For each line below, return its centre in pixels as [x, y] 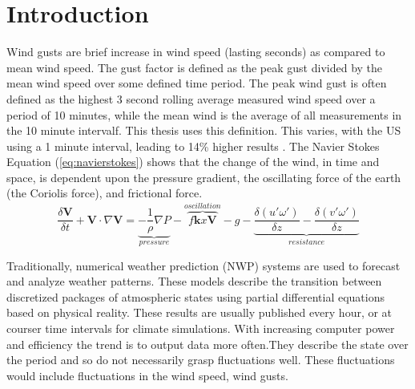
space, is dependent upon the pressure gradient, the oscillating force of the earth [204, 177]
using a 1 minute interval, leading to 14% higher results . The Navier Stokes [193, 146]
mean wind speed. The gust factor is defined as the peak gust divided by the [195, 67]
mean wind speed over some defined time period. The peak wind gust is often [197, 83]
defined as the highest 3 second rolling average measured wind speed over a [191, 98]
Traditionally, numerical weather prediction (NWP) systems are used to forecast [203, 265]
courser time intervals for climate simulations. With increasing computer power [201, 328]
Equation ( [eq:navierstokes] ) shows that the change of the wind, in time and [193, 162]
